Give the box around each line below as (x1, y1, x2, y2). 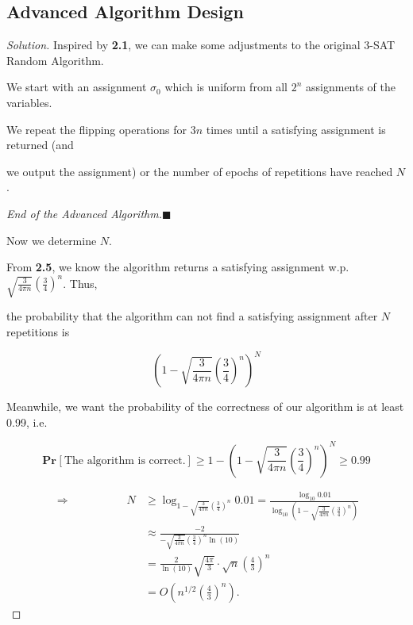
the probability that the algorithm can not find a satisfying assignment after (6, 308, 378, 324)
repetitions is (6, 324, 70, 340)
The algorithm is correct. (64, 454, 186, 466)
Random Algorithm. (6, 52, 104, 68)
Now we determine (6, 232, 97, 248)
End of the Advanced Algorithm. (6, 205, 162, 221)
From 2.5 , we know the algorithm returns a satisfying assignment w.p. (6, 259, 349, 275)
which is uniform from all (164, 79, 288, 95)
